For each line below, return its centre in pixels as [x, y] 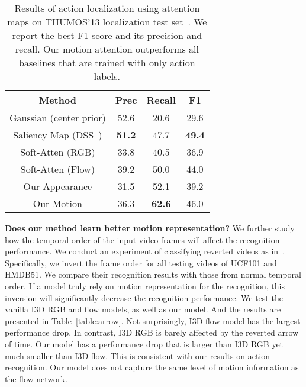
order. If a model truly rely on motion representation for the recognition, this [145, 286]
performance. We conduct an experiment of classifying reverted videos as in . [145, 251]
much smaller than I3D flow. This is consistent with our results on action [138, 355]
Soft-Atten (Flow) [57, 169]
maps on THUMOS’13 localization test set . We [107, 22]
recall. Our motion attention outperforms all [107, 49]
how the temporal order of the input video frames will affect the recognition [142, 239]
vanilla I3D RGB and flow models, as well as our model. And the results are [143, 309]
